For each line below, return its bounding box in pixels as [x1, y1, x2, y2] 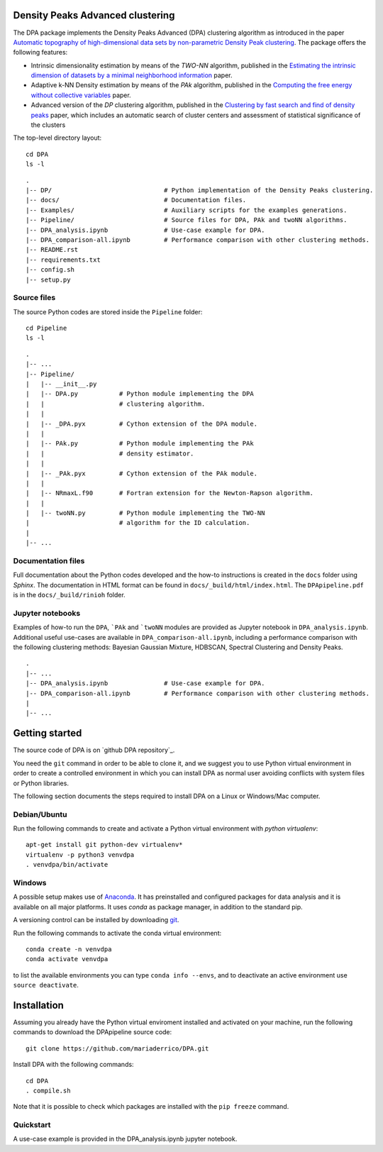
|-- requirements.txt [26, 255, 101, 264]
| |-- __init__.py [26, 380, 97, 388]
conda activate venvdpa [26, 955, 109, 963]
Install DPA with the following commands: [13, 1060, 134, 1069]
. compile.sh [26, 1086, 71, 1095]
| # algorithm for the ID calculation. [26, 519, 250, 527]
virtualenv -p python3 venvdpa [26, 851, 135, 858]
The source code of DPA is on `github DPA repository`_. [13, 746, 175, 755]
